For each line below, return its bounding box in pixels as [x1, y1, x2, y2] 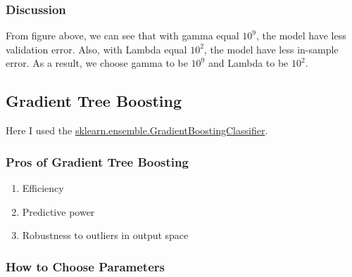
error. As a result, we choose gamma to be [6, 56, 188, 70]
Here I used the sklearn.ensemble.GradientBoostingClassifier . [6, 123, 268, 138]
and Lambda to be [208, 56, 289, 70]
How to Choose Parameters [6, 257, 165, 275]
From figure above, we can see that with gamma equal [6, 28, 239, 43]
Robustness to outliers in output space [22, 228, 189, 243]
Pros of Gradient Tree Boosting [6, 153, 189, 170]
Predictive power [22, 204, 95, 219]
